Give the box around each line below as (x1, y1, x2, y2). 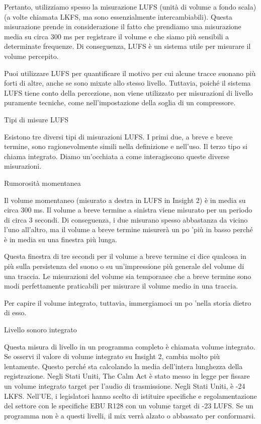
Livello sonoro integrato (4, 324, 77, 335)
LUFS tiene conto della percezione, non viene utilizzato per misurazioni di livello (4, 87, 253, 98)
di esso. (4, 307, 27, 318)
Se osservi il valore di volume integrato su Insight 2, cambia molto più (4, 351, 220, 362)
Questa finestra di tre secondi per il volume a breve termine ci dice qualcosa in (4, 251, 246, 261)
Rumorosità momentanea (4, 177, 81, 188)
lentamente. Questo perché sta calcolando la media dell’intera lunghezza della (4, 361, 243, 371)
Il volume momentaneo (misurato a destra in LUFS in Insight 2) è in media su (4, 194, 246, 205)
